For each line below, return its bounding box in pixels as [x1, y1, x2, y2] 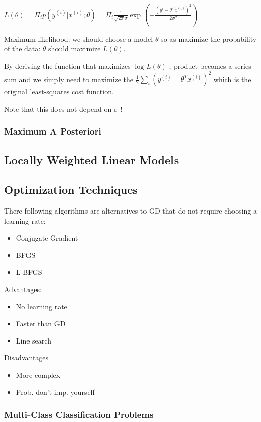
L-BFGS [16, 267, 42, 277]
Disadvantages [4, 352, 49, 363]
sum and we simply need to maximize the [4, 73, 134, 84]
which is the [213, 73, 251, 84]
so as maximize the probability [161, 33, 257, 44]
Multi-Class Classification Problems [4, 408, 154, 421]
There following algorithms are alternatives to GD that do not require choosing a [4, 205, 257, 216]
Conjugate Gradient [16, 232, 78, 243]
